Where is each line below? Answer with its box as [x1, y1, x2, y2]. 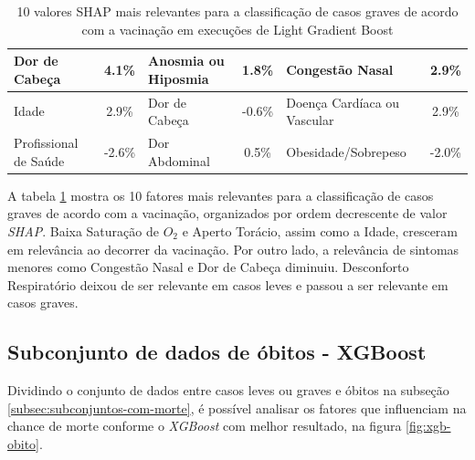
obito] [7, 434, 40, 453]
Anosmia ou [148, 51, 225, 70]
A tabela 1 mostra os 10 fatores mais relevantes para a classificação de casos [7, 185, 434, 204]
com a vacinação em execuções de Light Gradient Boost [81, 19, 394, 38]
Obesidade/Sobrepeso [286, 141, 406, 161]
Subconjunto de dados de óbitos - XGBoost [7, 338, 427, 366]
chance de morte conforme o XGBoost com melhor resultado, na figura [7, 416, 402, 435]
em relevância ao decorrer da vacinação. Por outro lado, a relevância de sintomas [7, 239, 459, 258]
